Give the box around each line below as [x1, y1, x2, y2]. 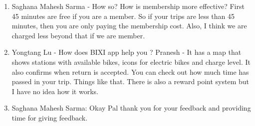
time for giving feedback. [11, 112, 88, 123]
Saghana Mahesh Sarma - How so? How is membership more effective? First [11, 1, 245, 11]
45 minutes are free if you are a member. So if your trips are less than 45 [11, 10, 235, 21]
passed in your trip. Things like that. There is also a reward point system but [11, 76, 249, 87]
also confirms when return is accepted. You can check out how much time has [11, 66, 249, 77]
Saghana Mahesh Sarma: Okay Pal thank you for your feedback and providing [11, 103, 251, 113]
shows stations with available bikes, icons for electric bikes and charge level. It [11, 56, 251, 67]
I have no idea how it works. [11, 86, 98, 96]
